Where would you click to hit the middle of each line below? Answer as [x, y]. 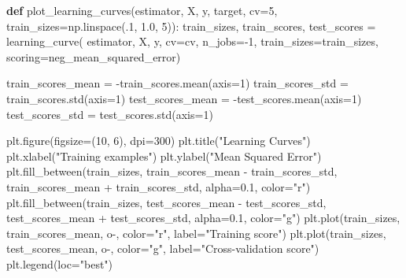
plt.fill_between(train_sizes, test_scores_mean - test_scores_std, [166, 202]
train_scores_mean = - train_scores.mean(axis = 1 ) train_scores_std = [177, 83]
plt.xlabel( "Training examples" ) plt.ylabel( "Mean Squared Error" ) [164, 156]
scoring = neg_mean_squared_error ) [94, 56]
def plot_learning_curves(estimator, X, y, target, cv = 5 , [142, 10]
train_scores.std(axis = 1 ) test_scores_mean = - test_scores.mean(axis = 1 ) [184, 98]
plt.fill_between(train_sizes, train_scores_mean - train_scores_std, [172, 171]
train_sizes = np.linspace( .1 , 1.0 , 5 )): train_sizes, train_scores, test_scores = [191, 26]
